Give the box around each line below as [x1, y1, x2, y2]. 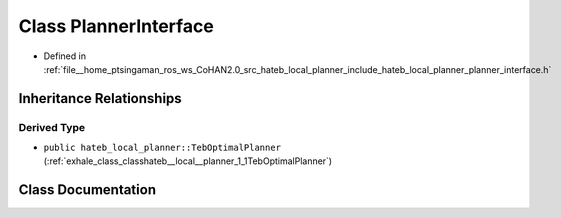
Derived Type [18, 120, 85, 134]
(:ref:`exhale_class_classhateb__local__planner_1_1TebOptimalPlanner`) [43, 155, 333, 167]
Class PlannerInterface [18, 15, 214, 37]
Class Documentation [18, 181, 157, 199]
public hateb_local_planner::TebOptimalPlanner [43, 142, 282, 154]
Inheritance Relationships [18, 90, 182, 107]
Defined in [43, 50, 87, 62]
